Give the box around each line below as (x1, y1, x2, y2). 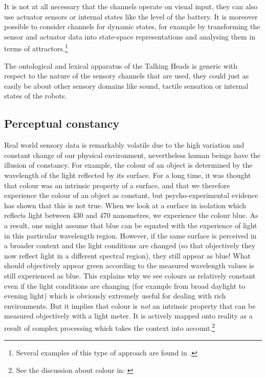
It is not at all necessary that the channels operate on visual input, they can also (4, 1, 258, 11)
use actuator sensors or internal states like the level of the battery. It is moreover (4, 11, 258, 22)
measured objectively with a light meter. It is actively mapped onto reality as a (4, 310, 253, 321)
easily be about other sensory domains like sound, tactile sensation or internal (4, 80, 249, 91)
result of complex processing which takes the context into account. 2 (4, 321, 215, 333)
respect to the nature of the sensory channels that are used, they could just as (4, 70, 249, 81)
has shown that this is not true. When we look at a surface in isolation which (4, 200, 247, 210)
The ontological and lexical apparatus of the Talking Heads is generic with (4, 60, 238, 71)
